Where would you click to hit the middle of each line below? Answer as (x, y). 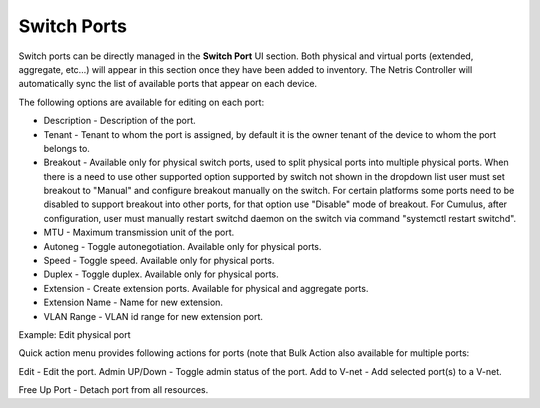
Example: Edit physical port (74, 334)
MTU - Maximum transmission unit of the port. (139, 232)
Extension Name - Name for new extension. (133, 302)
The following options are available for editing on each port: (141, 102)
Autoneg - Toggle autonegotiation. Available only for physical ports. (182, 246)
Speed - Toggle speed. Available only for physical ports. (159, 261)
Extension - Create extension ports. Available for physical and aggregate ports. (206, 288)
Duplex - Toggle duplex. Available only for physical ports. (161, 274)
